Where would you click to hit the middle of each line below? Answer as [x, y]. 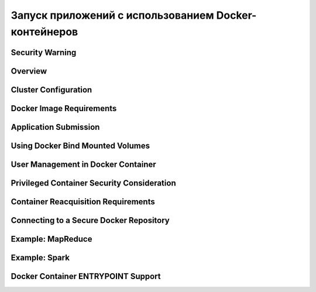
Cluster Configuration [51, 90]
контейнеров [44, 32]
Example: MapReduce [51, 239]
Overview [29, 71]
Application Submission [55, 127]
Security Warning [44, 52]
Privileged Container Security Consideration [93, 183]
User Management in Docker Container [83, 164]
